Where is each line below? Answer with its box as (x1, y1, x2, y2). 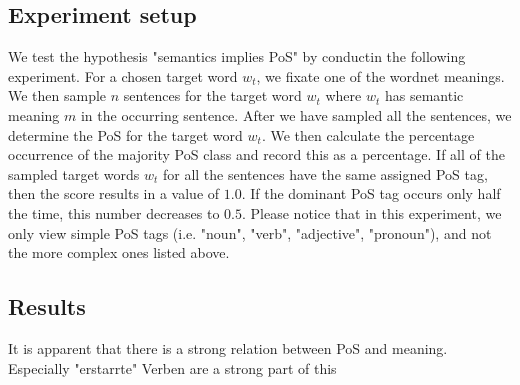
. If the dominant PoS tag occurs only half (241, 183, 501, 204)
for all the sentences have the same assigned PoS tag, (162, 163, 488, 184)
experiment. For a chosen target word (8, 65, 238, 86)
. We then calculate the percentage (261, 124, 475, 145)
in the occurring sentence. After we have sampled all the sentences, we (80, 104, 512, 125)
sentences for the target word (123, 85, 302, 106)
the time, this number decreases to (8, 202, 220, 223)
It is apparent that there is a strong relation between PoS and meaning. (8, 337, 448, 358)
